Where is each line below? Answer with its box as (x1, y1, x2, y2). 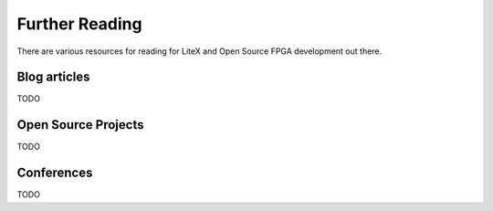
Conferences (16, 165, 93, 181)
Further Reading (16, 14, 142, 34)
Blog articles (16, 69, 90, 85)
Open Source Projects (16, 117, 144, 132)
